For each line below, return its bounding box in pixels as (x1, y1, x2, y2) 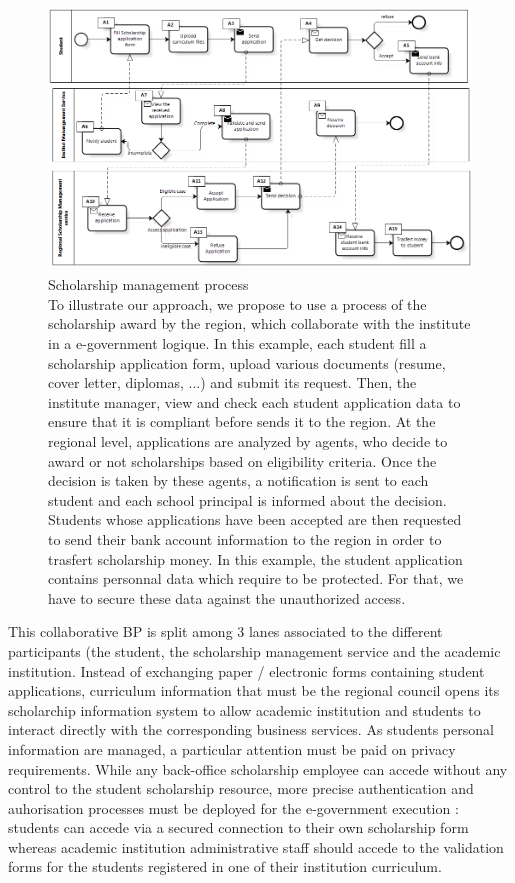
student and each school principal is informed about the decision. (48, 489, 447, 510)
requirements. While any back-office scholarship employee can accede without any (8, 758, 508, 779)
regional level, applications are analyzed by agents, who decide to (48, 431, 448, 451)
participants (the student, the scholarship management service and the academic (8, 640, 501, 661)
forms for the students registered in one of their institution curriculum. (8, 856, 442, 877)
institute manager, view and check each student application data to (48, 391, 461, 412)
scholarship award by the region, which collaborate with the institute (48, 313, 471, 334)
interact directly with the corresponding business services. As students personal (8, 719, 494, 740)
